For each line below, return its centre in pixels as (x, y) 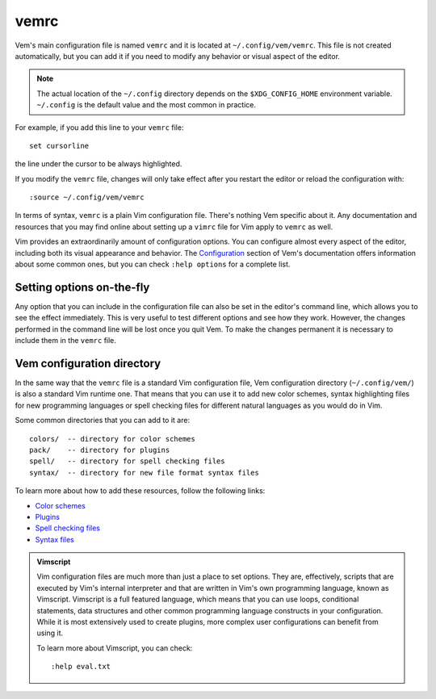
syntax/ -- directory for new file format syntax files (145, 473)
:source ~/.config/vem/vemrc (87, 197)
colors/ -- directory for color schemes (112, 439)
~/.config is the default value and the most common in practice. (147, 105)
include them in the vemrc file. (66, 341)
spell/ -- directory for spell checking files (127, 461)
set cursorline (59, 146)
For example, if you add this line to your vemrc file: (99, 127)
